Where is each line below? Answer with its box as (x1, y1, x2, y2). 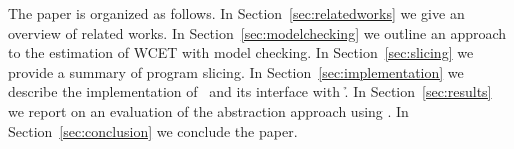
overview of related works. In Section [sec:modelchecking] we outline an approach (8, 22, 507, 43)
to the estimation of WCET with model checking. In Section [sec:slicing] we (8, 42, 474, 63)
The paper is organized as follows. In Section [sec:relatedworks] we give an (8, 3, 465, 23)
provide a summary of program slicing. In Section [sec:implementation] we (8, 61, 464, 82)
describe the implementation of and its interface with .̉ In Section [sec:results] (8, 81, 492, 102)
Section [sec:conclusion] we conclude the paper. (8, 120, 298, 141)
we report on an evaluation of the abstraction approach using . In (8, 100, 409, 121)
